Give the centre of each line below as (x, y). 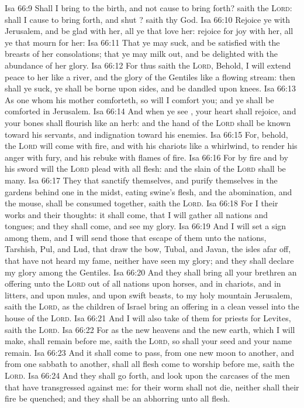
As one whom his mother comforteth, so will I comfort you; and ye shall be (139, 99)
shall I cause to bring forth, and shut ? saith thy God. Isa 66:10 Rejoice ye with (148, 19)
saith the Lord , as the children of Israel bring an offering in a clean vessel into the (152, 306)
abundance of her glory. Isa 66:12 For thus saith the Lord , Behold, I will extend (148, 65)
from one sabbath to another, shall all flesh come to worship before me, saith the (150, 364)
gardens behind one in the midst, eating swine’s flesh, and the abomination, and (148, 191)
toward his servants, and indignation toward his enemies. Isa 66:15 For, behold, (146, 134)
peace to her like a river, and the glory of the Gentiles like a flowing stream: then (150, 76)
